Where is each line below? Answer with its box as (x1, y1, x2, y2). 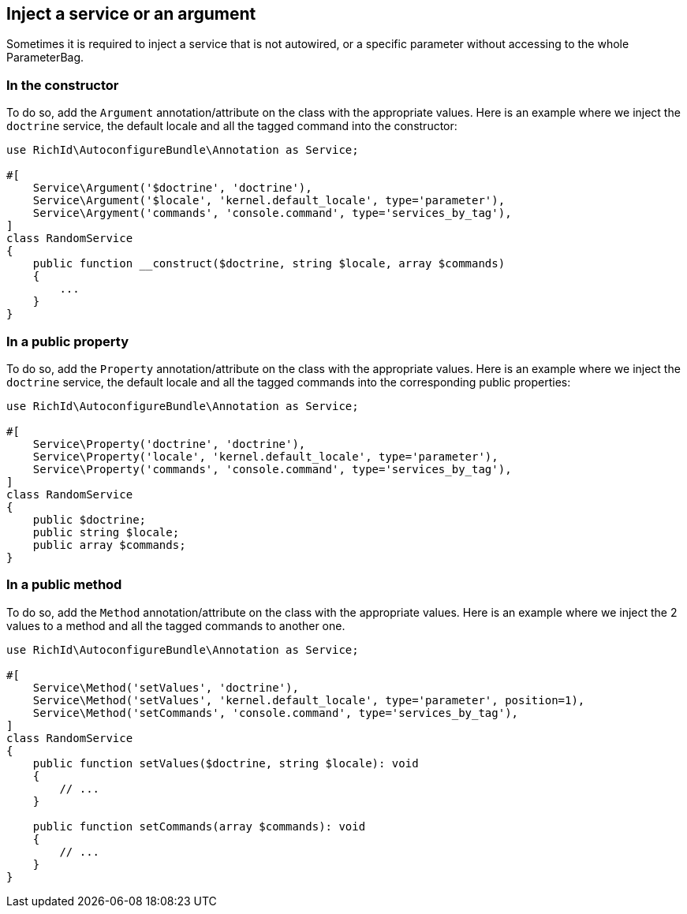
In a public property (6, 333, 129, 349)
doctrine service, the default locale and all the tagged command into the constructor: (6, 119, 457, 133)
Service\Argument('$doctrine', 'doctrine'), (32, 181, 312, 195)
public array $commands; (32, 538, 186, 551)
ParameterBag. (6, 50, 84, 65)
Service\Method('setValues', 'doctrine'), (32, 681, 299, 694)
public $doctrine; (32, 513, 147, 526)
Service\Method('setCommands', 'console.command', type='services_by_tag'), (32, 706, 519, 719)
